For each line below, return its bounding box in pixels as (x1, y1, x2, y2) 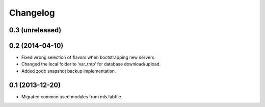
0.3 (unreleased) (9, 26, 61, 34)
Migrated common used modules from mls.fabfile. (21, 93, 123, 100)
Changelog (9, 7, 55, 18)
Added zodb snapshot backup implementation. (21, 68, 116, 74)
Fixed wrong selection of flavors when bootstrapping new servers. (21, 54, 156, 61)
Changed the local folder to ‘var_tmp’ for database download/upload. (21, 61, 161, 67)
